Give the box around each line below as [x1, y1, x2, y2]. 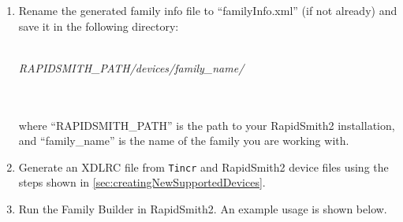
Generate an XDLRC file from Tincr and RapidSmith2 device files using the [18, 158, 389, 175]
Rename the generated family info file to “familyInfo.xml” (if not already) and [18, 2, 397, 18]
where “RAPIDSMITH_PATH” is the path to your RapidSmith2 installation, [18, 117, 395, 133]
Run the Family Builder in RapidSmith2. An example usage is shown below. [18, 201, 387, 216]
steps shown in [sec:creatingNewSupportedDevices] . [18, 174, 266, 191]
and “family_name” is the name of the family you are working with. [18, 132, 349, 149]
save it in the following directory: [18, 17, 179, 34]
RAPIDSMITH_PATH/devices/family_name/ [18, 59, 244, 76]
